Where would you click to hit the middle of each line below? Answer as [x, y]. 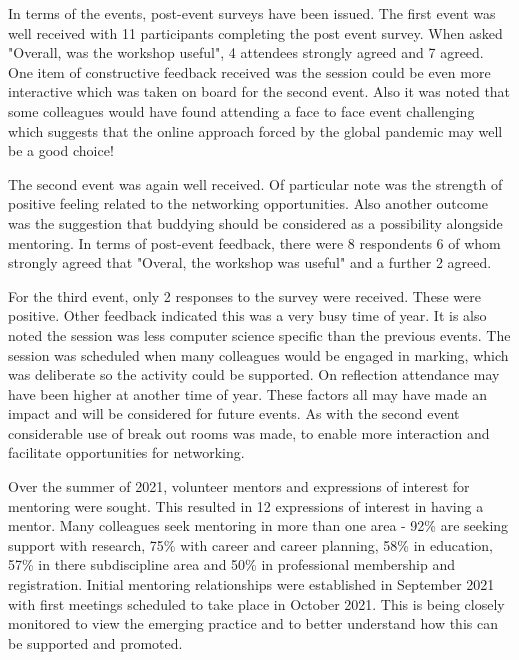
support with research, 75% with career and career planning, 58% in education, [250, 544]
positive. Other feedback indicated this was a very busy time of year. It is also [247, 315]
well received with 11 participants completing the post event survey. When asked [255, 32]
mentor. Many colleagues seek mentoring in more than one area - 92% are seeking [258, 525]
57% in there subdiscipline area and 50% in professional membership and [232, 564]
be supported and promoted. [95, 642]
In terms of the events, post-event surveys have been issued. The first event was [252, 13]
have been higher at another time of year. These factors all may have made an [247, 393]
